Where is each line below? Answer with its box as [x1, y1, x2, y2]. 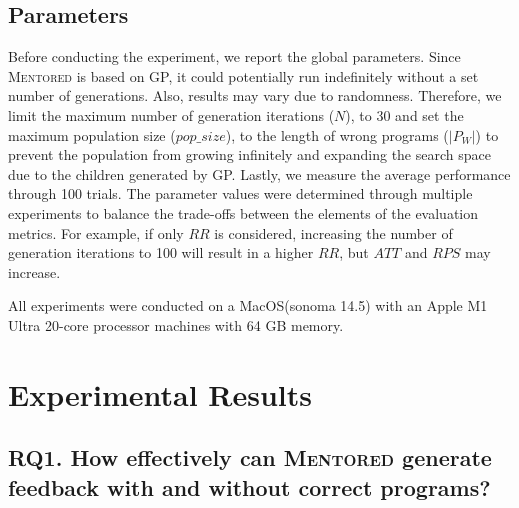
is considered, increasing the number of [214, 222, 453, 243]
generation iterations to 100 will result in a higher [8, 242, 314, 263]
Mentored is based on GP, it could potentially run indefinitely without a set [8, 65, 479, 86]
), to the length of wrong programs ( [225, 124, 449, 145]
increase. [8, 261, 61, 282]
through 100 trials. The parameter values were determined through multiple [8, 183, 473, 204]
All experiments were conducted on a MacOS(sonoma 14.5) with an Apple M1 [8, 295, 488, 316]
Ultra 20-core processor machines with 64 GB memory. [8, 314, 344, 335]
